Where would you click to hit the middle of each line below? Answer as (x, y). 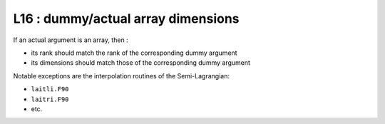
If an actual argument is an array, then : (71, 40)
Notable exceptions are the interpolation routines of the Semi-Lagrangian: (121, 76)
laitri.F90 (50, 99)
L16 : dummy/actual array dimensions (126, 19)
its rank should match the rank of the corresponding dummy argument (134, 53)
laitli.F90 (50, 89)
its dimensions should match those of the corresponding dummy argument (141, 63)
